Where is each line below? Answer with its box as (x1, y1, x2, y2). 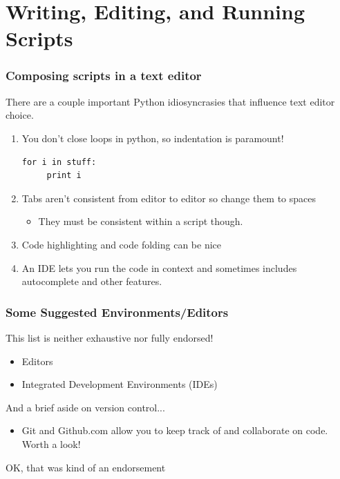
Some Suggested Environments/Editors (6, 303, 229, 320)
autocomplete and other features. (21, 274, 162, 289)
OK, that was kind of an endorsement (6, 460, 166, 474)
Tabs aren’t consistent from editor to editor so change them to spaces (21, 190, 317, 205)
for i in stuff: (21, 157, 97, 167)
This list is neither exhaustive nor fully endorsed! (6, 330, 214, 344)
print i (46, 170, 82, 181)
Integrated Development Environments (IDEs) (21, 377, 218, 391)
